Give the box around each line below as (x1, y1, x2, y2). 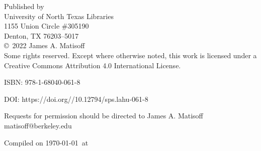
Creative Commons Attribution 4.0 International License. (4, 60, 181, 70)
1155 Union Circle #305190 (4, 21, 89, 31)
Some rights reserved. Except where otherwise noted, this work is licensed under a (4, 50, 257, 60)
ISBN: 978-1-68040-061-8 (4, 77, 80, 87)
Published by (4, 1, 44, 11)
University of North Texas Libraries (4, 11, 114, 21)
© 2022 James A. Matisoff (4, 40, 85, 51)
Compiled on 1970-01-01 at (4, 137, 89, 147)
